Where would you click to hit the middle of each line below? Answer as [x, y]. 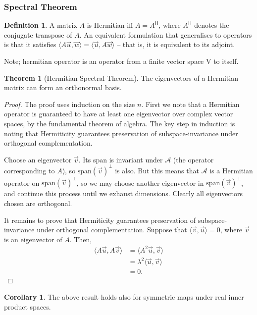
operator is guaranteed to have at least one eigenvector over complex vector [119, 114]
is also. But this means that [157, 170]
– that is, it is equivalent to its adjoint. [176, 44]
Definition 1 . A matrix [41, 25]
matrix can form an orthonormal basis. [63, 87]
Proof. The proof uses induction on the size [70, 104]
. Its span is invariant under [121, 159]
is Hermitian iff [110, 25]
